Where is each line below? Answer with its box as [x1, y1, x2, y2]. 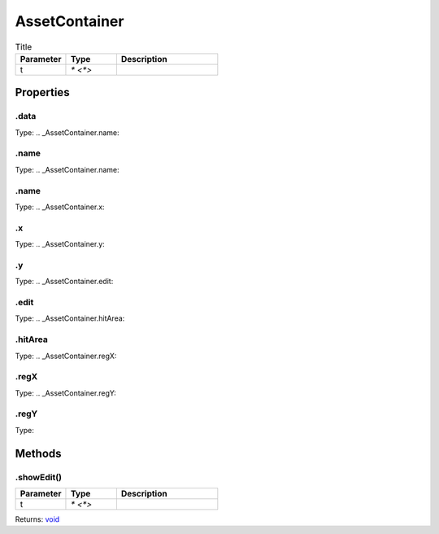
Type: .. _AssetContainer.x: [15, 202, 105, 212]
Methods [15, 446, 62, 460]
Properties [15, 85, 70, 99]
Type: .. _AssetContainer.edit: [15, 277, 114, 287]
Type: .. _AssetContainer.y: [15, 239, 105, 249]
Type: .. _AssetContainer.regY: [15, 387, 117, 398]
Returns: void [15, 514, 60, 524]
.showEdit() [15, 471, 63, 483]
